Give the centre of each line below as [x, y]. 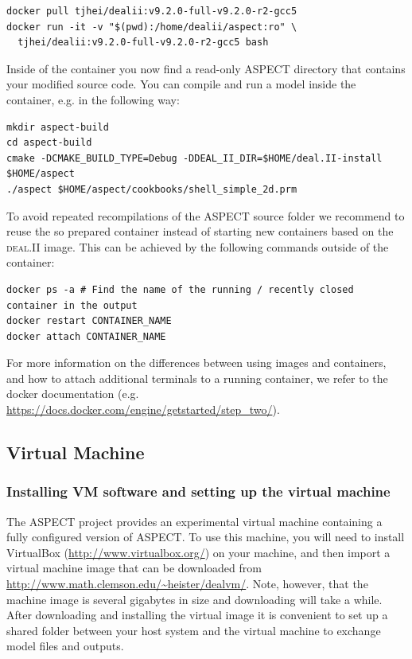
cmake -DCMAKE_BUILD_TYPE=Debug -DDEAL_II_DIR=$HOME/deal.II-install [194, 158]
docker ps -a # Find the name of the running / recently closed [180, 289]
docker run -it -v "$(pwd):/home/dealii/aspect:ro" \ [152, 27]
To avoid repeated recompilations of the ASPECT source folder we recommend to [206, 215]
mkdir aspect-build [58, 127]
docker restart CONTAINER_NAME [89, 321]
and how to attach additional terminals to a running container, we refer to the [197, 378]
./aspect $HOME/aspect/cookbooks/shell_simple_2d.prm [152, 189]
